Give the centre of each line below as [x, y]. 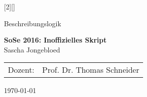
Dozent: [21, 70]
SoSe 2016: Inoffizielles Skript [55, 40]
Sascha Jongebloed [32, 49]
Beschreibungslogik [33, 23]
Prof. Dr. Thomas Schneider [91, 70]
